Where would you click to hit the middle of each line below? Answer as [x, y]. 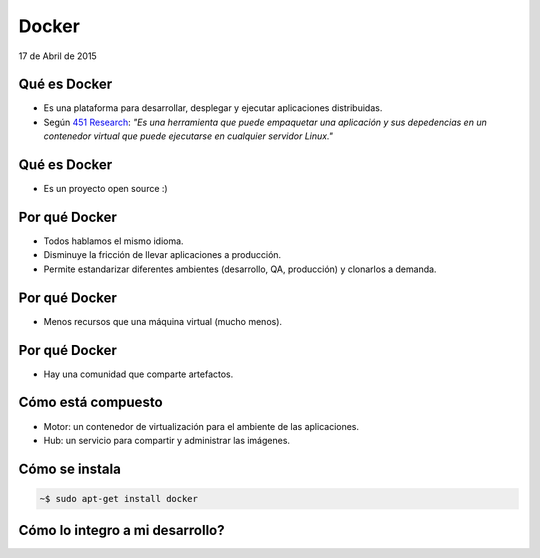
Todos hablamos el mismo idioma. [113, 241]
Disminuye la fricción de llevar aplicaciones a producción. [162, 255]
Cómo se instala [70, 468]
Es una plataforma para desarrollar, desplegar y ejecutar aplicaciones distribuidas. [213, 108]
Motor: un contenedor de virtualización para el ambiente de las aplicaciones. [201, 426]
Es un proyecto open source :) [106, 189]
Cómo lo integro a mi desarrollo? [121, 530]
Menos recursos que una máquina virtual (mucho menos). [163, 321]
